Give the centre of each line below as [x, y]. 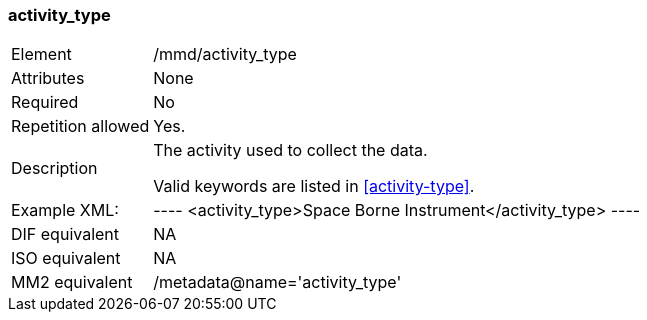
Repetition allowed [80, 126]
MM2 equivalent [72, 282]
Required [45, 102]
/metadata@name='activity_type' [277, 282]
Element [41, 54]
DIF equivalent [65, 234]
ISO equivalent [66, 258]
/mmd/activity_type [225, 54]
